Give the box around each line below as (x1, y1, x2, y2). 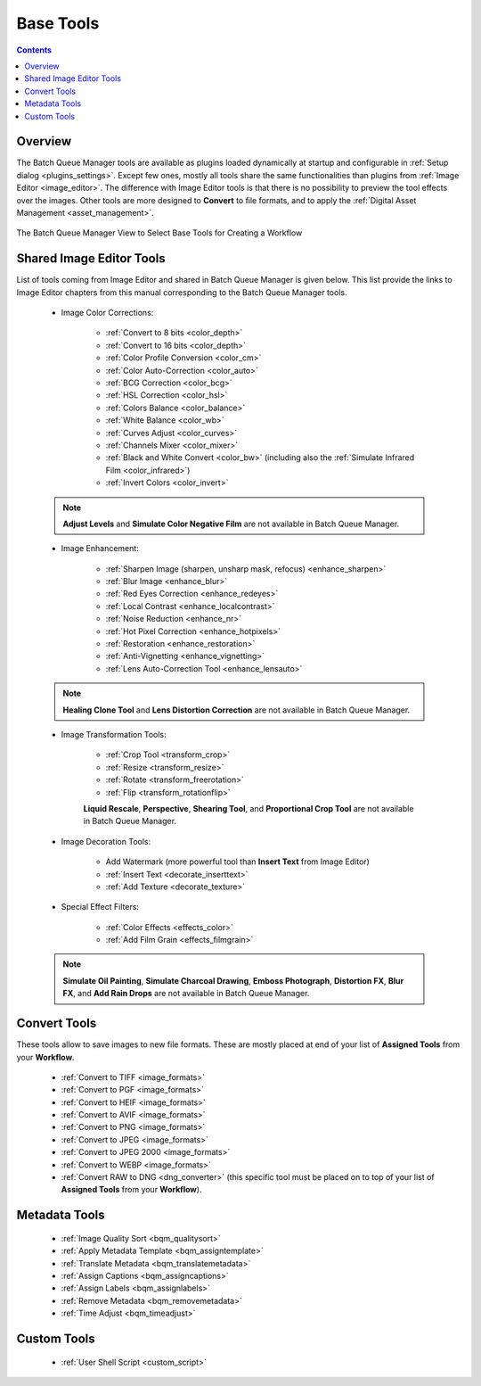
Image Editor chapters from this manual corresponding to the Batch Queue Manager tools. (16, 286, 347, 298)
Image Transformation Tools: (61, 729, 167, 739)
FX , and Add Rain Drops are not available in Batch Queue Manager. (62, 988, 310, 999)
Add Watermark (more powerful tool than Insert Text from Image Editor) (105, 856, 370, 867)
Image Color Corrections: (61, 308, 154, 318)
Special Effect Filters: (61, 902, 140, 912)
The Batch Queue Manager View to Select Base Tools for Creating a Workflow (16, 227, 303, 238)
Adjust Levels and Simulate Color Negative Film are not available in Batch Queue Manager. (62, 518, 400, 529)
